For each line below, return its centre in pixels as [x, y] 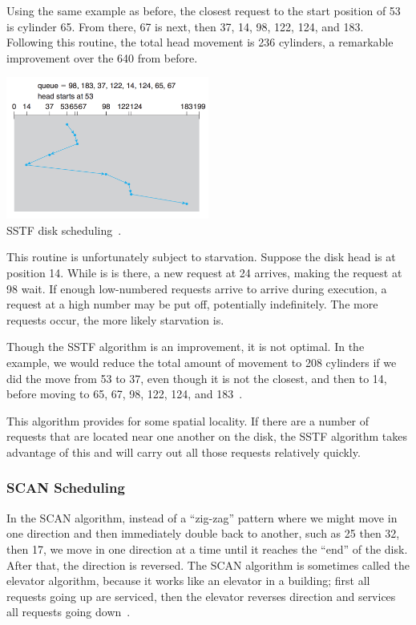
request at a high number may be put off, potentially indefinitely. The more [192, 304]
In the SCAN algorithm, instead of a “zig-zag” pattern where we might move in [202, 517]
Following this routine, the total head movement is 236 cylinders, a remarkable [200, 42]
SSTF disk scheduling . [64, 230]
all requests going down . [69, 612]
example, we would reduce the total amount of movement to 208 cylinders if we [202, 362]
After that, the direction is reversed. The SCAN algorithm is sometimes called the [208, 565]
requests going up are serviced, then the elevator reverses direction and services [201, 596]
